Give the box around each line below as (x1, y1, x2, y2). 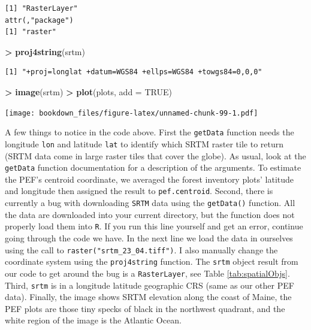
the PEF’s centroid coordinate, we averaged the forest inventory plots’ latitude (5, 172, 294, 185)
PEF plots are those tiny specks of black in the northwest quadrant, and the (5, 302, 285, 314)
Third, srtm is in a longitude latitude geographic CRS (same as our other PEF (5, 278, 294, 291)
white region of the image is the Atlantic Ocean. (5, 314, 182, 326)
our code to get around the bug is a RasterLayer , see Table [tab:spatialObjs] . (5, 267, 290, 279)
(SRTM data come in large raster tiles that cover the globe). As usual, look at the (5, 149, 306, 162)
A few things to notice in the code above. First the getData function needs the (5, 126, 294, 138)
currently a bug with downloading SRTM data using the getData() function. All (5, 196, 295, 209)
